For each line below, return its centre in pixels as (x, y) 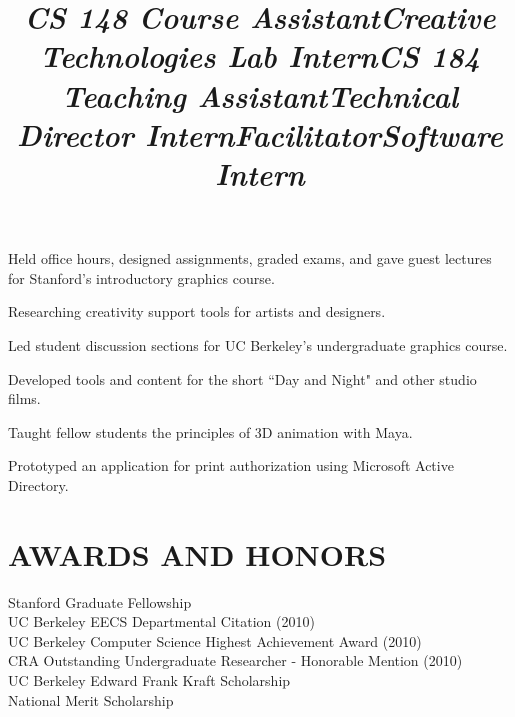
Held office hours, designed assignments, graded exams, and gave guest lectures (250, 258)
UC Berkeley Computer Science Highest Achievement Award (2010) (215, 640)
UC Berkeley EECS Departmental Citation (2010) (161, 621)
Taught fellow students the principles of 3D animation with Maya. (210, 431)
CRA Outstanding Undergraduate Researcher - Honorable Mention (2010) (235, 660)
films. (24, 398)
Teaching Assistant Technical (260, 95)
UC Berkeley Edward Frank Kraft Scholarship (149, 679)
